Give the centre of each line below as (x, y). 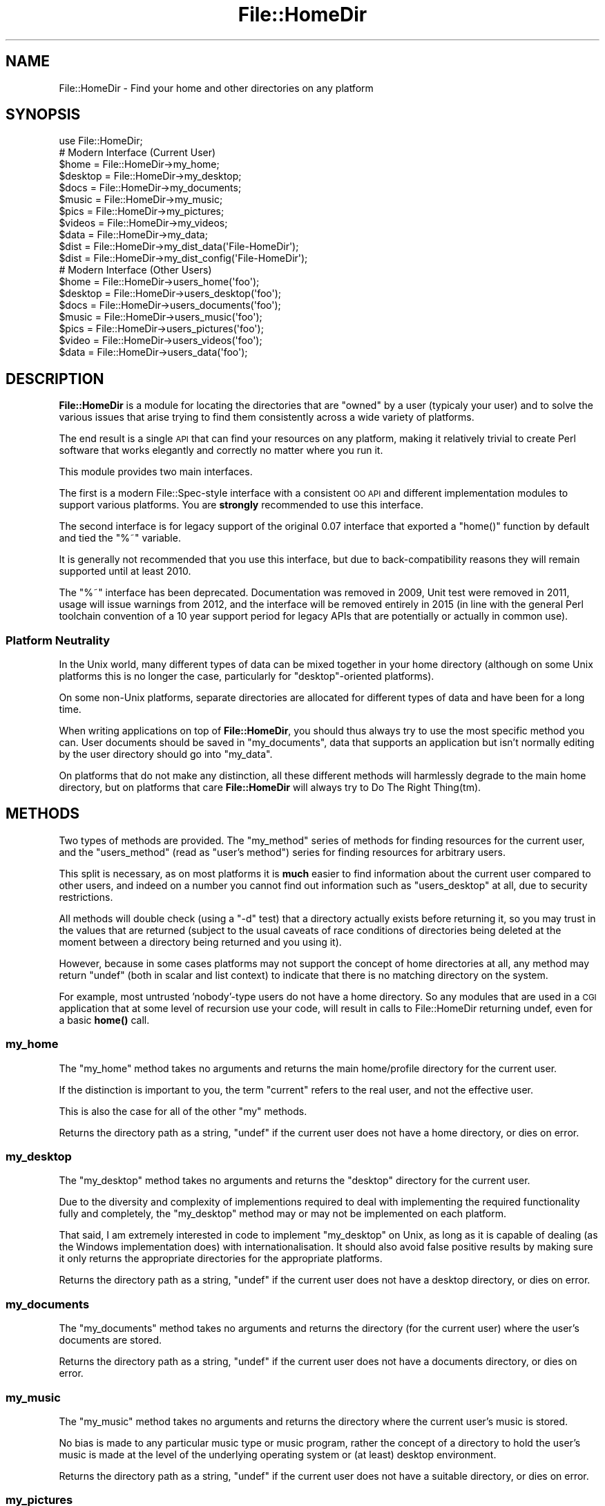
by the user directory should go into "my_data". (166, 754)
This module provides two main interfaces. (156, 472)
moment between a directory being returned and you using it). (200, 942)
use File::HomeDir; (101, 141)
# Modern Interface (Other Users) (135, 270)
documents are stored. (111, 1340)
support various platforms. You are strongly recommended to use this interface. (241, 505)
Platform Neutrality (58, 640)
